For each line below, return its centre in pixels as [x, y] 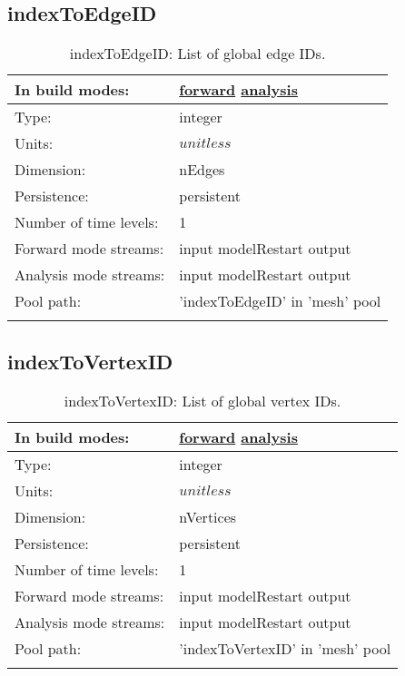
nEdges [202, 170]
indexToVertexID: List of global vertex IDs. [202, 401]
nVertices [208, 517]
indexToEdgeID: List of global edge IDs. [198, 54]
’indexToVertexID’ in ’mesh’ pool [285, 649]
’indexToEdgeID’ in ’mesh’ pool [280, 301]
